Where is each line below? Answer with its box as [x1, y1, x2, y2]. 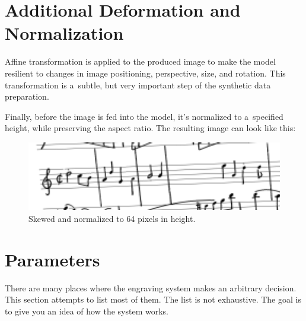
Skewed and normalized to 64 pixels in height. [28, 212, 196, 224]
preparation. [5, 90, 49, 103]
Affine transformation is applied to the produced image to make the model [5, 55, 276, 68]
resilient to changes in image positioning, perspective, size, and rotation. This [5, 66, 286, 79]
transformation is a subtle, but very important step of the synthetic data [5, 78, 271, 91]
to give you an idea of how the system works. [5, 304, 168, 317]
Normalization [5, 21, 124, 45]
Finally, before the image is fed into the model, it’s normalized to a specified [5, 110, 283, 122]
